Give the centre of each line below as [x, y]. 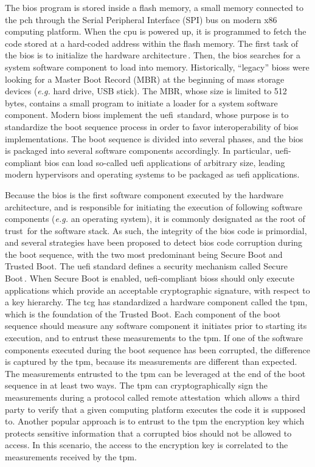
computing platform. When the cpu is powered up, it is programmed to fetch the [156, 31]
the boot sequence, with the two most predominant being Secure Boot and [144, 254]
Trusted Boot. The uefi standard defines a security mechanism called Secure [147, 266]
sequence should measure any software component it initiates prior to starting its [156, 326]
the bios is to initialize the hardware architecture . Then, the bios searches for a [153, 55]
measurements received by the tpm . [71, 456]
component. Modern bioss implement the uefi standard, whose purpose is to [147, 115]
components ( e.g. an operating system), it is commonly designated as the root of [155, 219]
